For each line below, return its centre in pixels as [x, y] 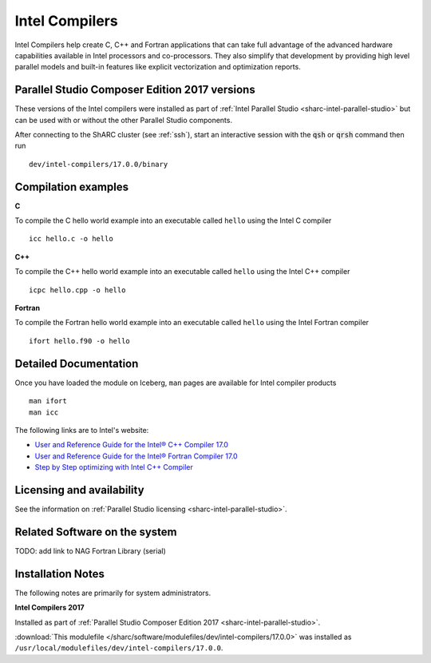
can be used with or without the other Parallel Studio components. [124, 120]
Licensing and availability [79, 490]
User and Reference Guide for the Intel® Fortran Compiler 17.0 [136, 456]
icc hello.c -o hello [71, 239]
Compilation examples [72, 187]
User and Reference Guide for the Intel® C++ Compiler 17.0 [132, 445]
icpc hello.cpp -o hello [77, 290]
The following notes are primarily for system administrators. [113, 593]
